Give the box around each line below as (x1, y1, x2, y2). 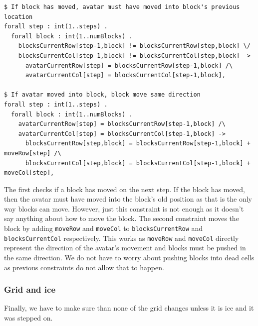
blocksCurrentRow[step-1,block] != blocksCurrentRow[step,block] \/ (18, 42, 251, 50)
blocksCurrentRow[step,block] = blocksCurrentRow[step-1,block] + (25, 140, 251, 147)
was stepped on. (4, 312, 53, 323)
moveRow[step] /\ (4, 149, 61, 157)
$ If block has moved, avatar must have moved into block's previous (4, 3, 240, 10)
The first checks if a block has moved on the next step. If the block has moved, (4, 184, 245, 194)
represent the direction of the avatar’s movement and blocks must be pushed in (4, 242, 246, 253)
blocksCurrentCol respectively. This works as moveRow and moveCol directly (4, 232, 239, 243)
